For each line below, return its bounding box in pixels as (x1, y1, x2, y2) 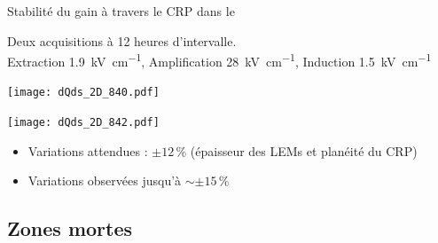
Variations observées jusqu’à (27, 171, 182, 190)
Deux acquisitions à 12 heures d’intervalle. (7, 31, 237, 50)
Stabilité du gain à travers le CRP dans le (7, 2, 235, 20)
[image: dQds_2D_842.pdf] (7, 116, 160, 129)
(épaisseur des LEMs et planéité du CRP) (190, 141, 418, 160)
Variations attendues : (27, 141, 148, 160)
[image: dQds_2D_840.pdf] (7, 86, 160, 99)
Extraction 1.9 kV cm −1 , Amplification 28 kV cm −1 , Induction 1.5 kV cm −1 (7, 50, 432, 70)
